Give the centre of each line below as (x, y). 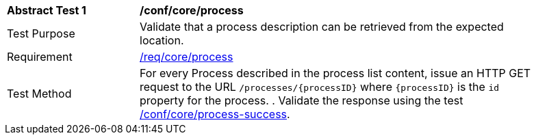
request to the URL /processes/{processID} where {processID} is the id (320, 87)
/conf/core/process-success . (215, 114)
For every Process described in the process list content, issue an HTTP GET (335, 73)
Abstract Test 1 (47, 10)
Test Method (39, 94)
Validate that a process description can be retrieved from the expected (322, 27)
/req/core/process (187, 57)
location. (162, 40)
